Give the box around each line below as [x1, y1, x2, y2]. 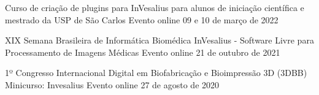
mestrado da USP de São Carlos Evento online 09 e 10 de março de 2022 [5, 13, 279, 26]
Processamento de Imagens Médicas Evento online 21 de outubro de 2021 [5, 45, 280, 58]
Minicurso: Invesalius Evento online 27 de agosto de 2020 [5, 78, 220, 91]
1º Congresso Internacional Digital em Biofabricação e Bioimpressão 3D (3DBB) [5, 66, 307, 79]
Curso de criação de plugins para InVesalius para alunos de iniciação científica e [5, 1, 304, 13]
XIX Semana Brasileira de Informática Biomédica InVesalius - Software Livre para [5, 34, 314, 47]
